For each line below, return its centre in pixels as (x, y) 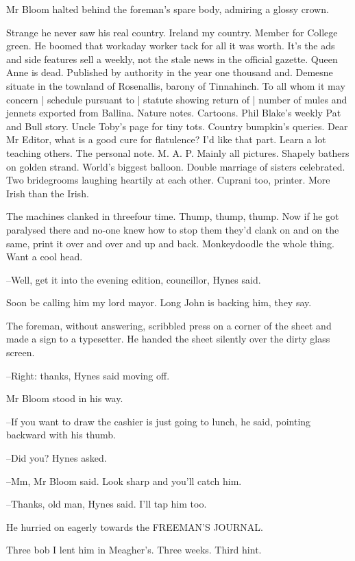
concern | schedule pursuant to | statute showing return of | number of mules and (177, 99)
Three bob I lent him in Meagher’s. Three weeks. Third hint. (134, 550)
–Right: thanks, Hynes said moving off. (88, 375)
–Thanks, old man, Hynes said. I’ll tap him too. (107, 504)
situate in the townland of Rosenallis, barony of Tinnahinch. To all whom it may (176, 85)
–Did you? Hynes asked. (57, 458)
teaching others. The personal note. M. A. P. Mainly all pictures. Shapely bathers (178, 152)
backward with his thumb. (61, 435)
